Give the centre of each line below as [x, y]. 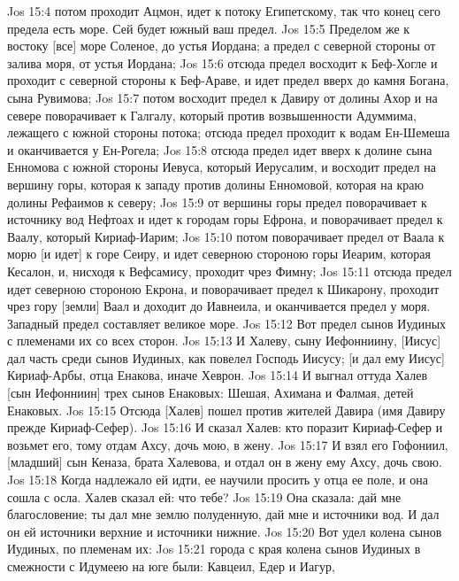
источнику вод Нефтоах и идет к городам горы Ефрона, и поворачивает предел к [225, 219]
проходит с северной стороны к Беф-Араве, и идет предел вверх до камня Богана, [228, 80]
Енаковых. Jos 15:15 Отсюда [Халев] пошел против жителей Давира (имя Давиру [226, 410]
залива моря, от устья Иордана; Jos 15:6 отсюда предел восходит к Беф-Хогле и [222, 62]
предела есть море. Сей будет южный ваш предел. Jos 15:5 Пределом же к [209, 28]
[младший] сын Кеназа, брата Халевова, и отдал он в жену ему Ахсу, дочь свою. [225, 462]
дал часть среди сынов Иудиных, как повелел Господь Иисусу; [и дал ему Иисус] [226, 357]
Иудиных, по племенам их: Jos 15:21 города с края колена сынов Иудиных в [214, 549]
